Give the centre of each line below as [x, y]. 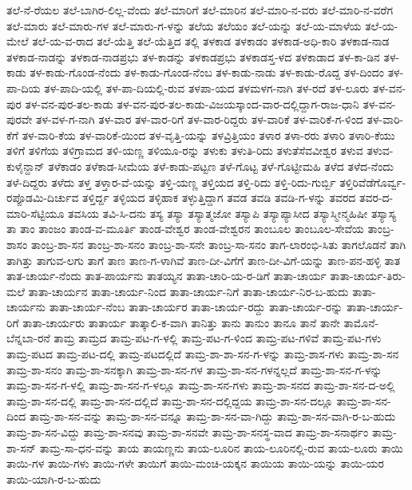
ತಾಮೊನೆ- [361, 322]
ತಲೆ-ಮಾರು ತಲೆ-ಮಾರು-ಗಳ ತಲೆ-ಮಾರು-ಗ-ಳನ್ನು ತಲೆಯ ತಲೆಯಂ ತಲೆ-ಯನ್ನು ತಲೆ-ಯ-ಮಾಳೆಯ [184, 25]
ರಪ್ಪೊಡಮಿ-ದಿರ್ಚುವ [43, 198]
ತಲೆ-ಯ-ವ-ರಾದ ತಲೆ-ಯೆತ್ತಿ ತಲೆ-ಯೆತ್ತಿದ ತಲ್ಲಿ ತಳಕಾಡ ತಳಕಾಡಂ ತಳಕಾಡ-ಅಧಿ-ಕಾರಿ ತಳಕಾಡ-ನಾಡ [211, 41]
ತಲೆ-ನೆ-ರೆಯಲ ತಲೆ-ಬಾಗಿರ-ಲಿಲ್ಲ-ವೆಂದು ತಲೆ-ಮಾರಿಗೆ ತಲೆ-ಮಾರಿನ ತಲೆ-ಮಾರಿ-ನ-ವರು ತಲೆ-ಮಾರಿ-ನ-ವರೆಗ [200, 10]
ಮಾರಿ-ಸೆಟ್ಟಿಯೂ [36, 213]
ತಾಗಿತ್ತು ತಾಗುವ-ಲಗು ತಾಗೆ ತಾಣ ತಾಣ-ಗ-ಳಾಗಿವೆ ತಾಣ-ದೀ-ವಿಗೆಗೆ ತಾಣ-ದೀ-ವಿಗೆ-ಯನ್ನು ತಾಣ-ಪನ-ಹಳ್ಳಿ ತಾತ [204, 260]
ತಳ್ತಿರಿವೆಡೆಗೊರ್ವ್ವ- [373, 182]
